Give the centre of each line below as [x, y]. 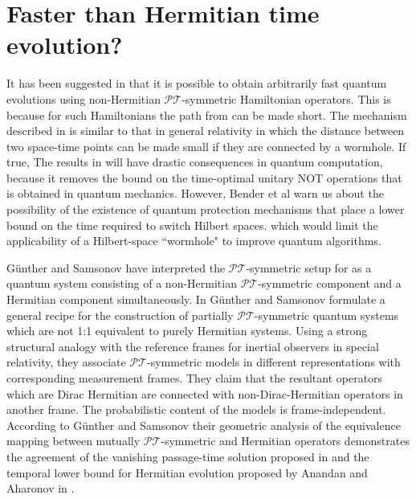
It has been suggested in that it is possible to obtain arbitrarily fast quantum [197, 83]
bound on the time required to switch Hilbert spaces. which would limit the [192, 225]
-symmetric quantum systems [326, 315]
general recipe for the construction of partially [120, 315]
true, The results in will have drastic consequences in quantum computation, [195, 162]
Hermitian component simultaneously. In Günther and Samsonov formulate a [196, 299]
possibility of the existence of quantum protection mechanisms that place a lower [206, 209]
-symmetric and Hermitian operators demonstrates [285, 441]
